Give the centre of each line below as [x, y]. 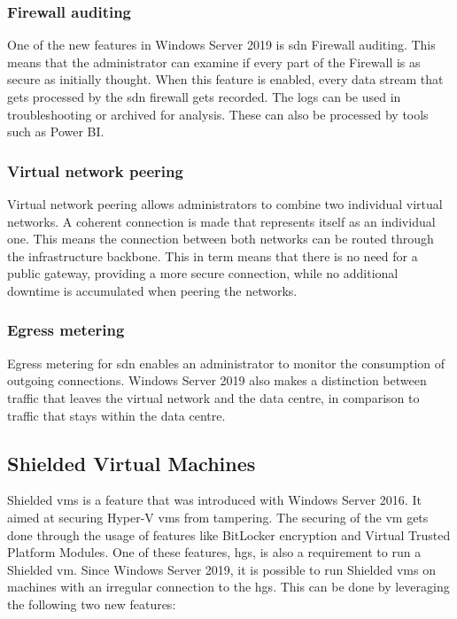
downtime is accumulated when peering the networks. [152, 290]
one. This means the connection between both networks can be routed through [221, 239]
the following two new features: [92, 604]
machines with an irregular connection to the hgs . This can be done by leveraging [228, 587]
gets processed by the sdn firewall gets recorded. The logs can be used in [204, 97]
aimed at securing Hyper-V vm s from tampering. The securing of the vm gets [218, 517]
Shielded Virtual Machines [132, 463]
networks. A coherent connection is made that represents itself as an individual [221, 221]
